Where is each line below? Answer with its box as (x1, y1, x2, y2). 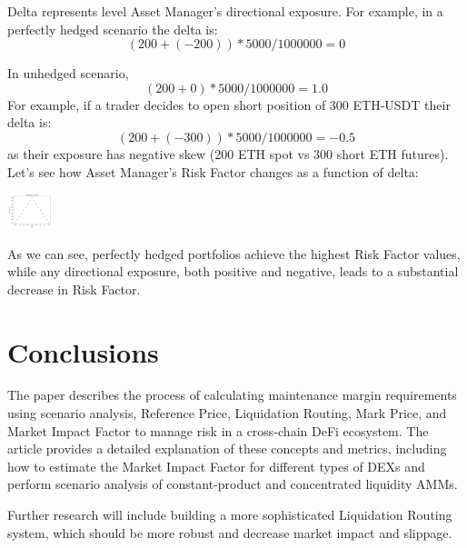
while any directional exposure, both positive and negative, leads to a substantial (7, 262, 459, 281)
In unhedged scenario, (7, 64, 129, 83)
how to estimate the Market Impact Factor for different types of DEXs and (7, 456, 425, 475)
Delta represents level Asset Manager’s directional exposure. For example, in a (7, 2, 443, 20)
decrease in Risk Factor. (7, 279, 141, 298)
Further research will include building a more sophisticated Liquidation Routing (7, 505, 452, 523)
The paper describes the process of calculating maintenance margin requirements (7, 385, 457, 404)
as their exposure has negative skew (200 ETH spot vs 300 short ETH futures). (7, 144, 449, 163)
